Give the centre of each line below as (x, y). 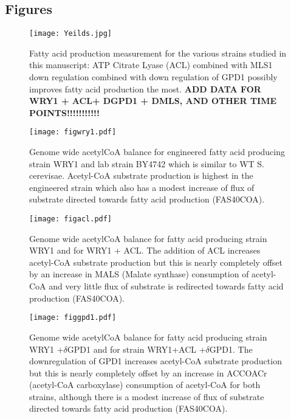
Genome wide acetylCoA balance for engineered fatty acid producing (157, 152)
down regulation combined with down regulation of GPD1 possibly (153, 77)
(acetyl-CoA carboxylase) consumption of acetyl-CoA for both (145, 385)
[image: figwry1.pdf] (73, 132)
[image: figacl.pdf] (71, 219)
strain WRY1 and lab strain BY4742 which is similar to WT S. (147, 163)
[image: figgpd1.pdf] (73, 318)
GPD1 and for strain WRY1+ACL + (136, 349)
